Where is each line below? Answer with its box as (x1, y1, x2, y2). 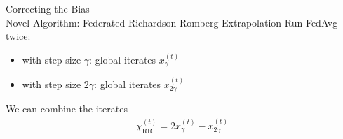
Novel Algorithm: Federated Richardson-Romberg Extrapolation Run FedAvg (6, 15, 338, 29)
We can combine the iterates (6, 101, 128, 116)
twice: (6, 29, 31, 43)
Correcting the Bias (6, 1, 90, 15)
